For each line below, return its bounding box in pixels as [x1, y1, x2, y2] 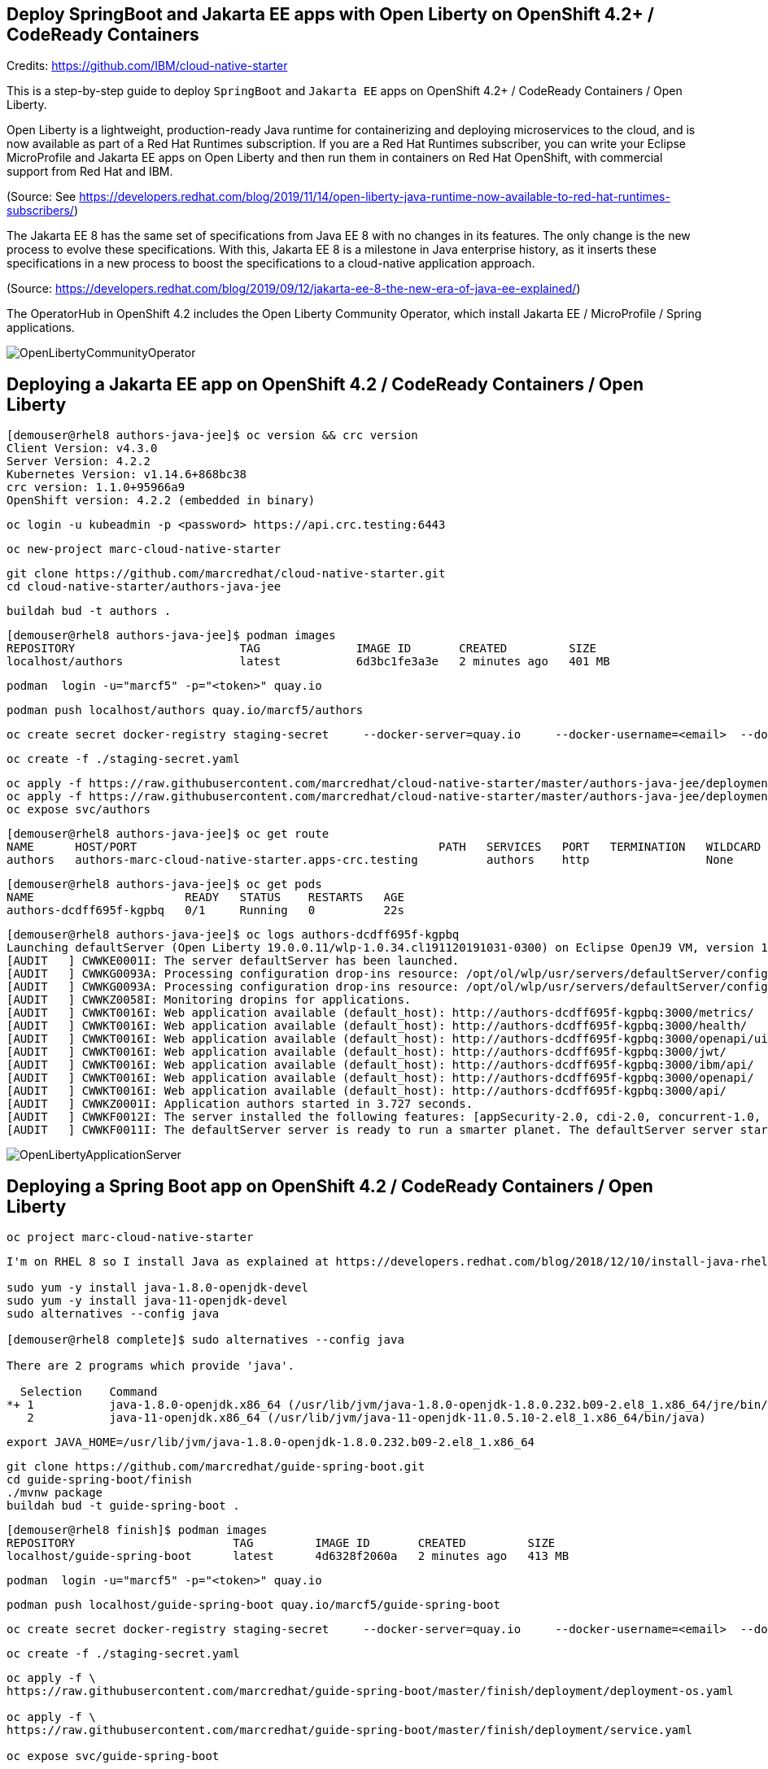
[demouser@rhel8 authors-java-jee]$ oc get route [7, 827, 329, 841]
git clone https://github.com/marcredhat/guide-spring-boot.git [7, 1460, 425, 1474]
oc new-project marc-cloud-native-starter [7, 542, 281, 556]
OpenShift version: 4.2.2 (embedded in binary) [7, 494, 316, 508]
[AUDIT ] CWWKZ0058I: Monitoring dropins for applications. [7, 993, 412, 1007]
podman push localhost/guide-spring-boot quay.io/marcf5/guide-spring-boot [7, 1598, 500, 1612]
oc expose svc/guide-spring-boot [7, 1749, 220, 1763]
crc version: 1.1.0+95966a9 [7, 481, 185, 495]
